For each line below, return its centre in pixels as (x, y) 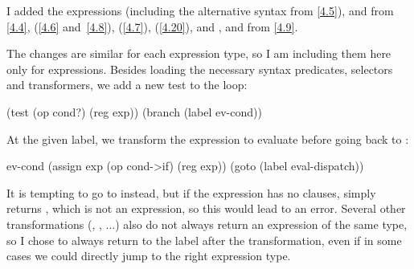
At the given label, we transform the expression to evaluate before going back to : (208, 139)
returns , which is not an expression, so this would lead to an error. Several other (206, 208)
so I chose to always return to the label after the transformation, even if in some (204, 240)
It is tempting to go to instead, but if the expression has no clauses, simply (191, 192)
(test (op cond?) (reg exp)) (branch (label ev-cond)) (134, 111)
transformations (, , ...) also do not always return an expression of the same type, (207, 224)
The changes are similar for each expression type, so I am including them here (199, 53)
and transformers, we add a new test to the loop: (127, 85)
